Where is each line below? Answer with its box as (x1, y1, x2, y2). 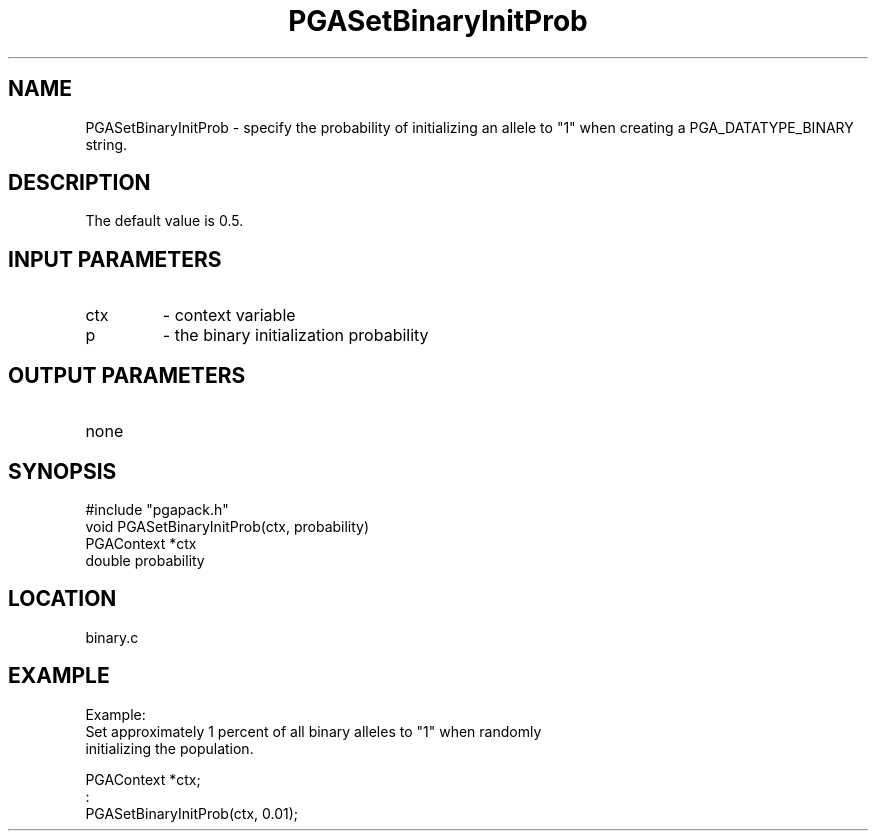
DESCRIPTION (8, 170, 151, 196)
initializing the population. (85, 739, 254, 757)
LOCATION (8, 586, 117, 612)
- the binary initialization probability (162, 325, 429, 346)
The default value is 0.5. (85, 212, 244, 230)
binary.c (85, 628, 139, 646)
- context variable (162, 305, 296, 326)
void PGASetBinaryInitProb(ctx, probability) (85, 517, 370, 535)
